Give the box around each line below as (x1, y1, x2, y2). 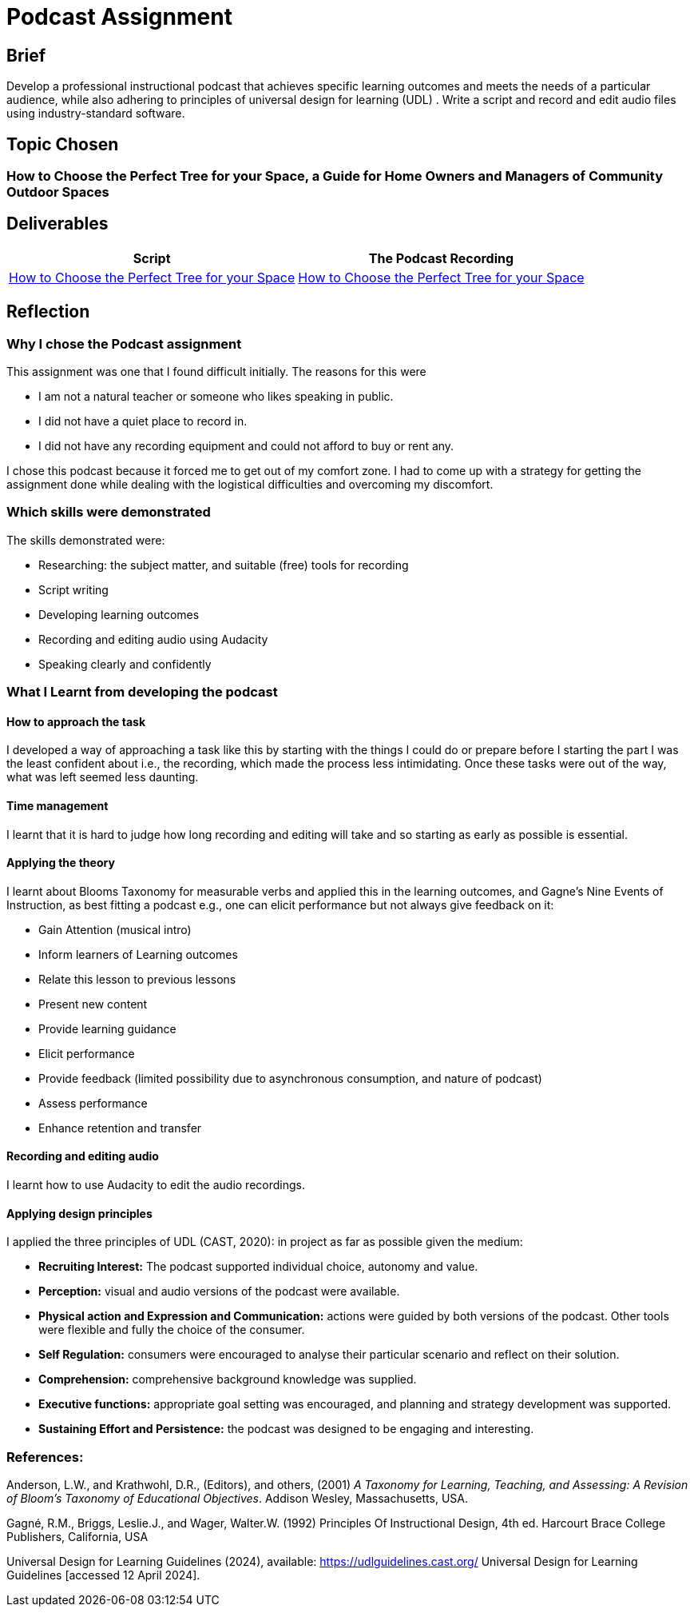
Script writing (38, 582, 109, 597)
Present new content (38, 996, 148, 1011)
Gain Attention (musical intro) (38, 922, 192, 936)
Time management (6, 799, 109, 813)
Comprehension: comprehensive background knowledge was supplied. (38, 1372, 417, 1387)
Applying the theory (6, 856, 115, 870)
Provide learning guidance (38, 1021, 176, 1036)
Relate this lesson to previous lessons (38, 972, 236, 986)
